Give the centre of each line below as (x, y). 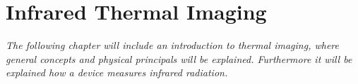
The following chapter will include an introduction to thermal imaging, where (172, 45)
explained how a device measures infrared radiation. (117, 72)
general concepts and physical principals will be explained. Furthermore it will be (179, 58)
